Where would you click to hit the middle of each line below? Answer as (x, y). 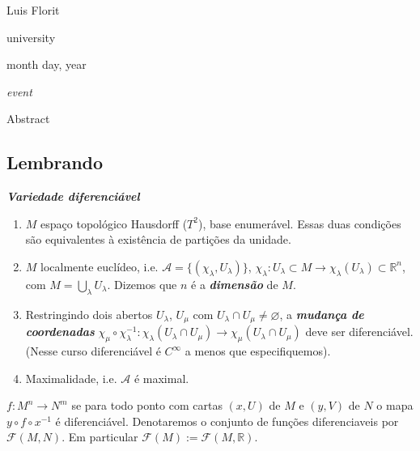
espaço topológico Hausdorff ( (114, 223)
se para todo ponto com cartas (147, 405)
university (31, 37)
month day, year (47, 64)
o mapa (395, 405)
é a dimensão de (235, 284)
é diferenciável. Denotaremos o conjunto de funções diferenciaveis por (227, 421)
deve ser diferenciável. (359, 332)
